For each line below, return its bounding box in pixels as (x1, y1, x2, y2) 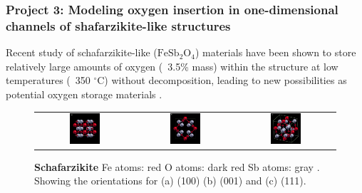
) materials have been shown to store (195, 45, 356, 60)
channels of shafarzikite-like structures (6, 16, 231, 34)
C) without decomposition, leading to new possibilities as (97, 73, 347, 88)
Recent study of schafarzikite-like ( (6, 45, 157, 60)
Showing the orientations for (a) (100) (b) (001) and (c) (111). (34, 173, 306, 188)
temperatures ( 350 (6, 73, 90, 88)
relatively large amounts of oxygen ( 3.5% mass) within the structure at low (6, 58, 338, 73)
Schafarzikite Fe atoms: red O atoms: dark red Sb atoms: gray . (34, 159, 320, 174)
